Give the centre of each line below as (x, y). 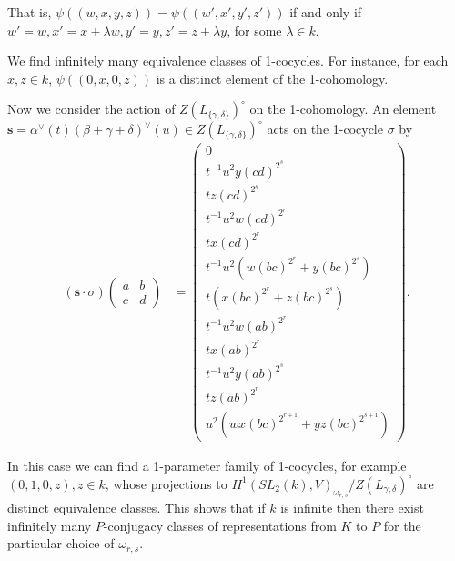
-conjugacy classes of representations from (220, 525)
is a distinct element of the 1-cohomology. (272, 78)
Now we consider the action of (91, 109)
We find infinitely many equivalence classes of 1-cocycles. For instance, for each (228, 61)
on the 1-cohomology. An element (343, 109)
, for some (254, 30)
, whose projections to (166, 483)
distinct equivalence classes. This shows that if (136, 508)
